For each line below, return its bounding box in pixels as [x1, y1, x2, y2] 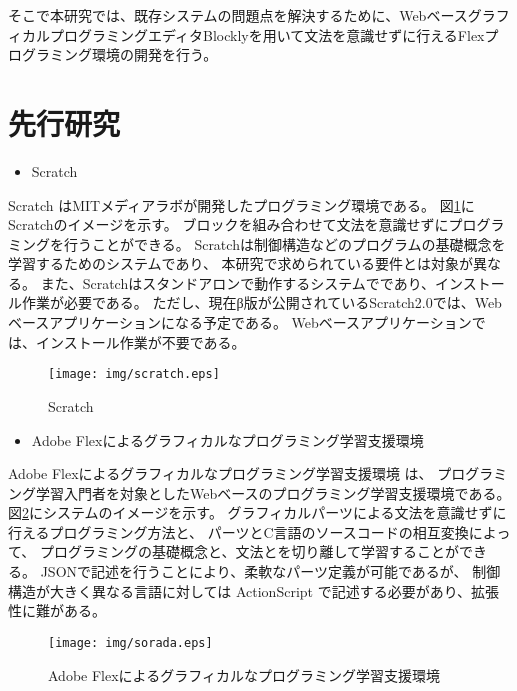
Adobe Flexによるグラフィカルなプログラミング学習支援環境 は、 [8, 463, 433, 484]
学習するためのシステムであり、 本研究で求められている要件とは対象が [8, 253, 474, 274]
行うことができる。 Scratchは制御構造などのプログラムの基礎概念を [63, 233, 506, 254]
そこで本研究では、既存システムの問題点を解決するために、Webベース [8, 5, 468, 25]
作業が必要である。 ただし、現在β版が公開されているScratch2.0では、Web [21, 292, 502, 313]
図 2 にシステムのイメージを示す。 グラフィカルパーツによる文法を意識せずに [8, 502, 507, 523]
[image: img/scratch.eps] [48, 367, 220, 382]
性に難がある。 [8, 600, 106, 621]
